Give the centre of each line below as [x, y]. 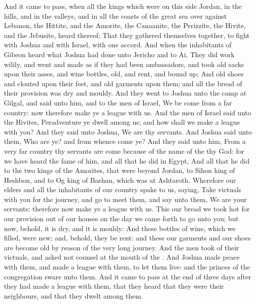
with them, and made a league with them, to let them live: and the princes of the [127, 267]
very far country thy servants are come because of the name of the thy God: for [124, 151]
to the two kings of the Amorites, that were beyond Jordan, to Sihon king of [120, 170]
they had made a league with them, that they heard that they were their [114, 286]
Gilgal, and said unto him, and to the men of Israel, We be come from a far [118, 102]
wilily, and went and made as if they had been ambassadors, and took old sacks [124, 64]
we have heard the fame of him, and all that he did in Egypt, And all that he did [127, 160]
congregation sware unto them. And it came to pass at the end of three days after [128, 276]
